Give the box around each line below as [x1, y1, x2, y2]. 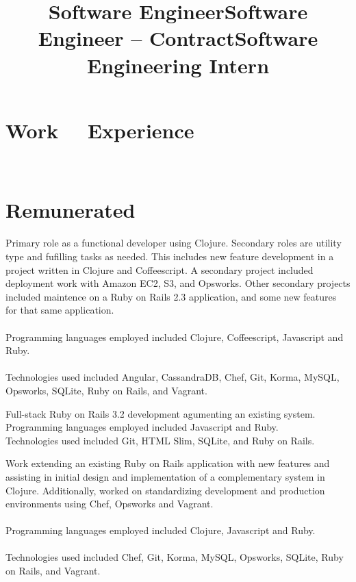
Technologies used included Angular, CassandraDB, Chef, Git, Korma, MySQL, [5, 370, 340, 384]
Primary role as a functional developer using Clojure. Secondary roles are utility [5, 236, 342, 250]
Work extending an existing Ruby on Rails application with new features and [5, 456, 330, 470]
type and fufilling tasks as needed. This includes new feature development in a [5, 249, 334, 263]
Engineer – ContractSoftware [38, 24, 318, 52]
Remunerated [5, 196, 136, 224]
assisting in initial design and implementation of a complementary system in [5, 469, 325, 483]
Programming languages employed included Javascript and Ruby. [5, 420, 279, 434]
